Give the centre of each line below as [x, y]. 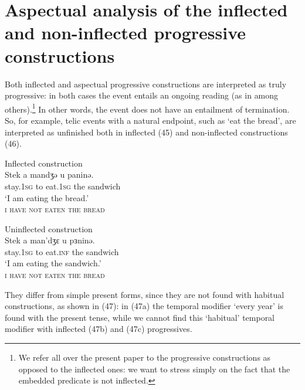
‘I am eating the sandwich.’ [53, 263]
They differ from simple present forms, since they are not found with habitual [145, 294]
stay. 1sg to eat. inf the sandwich [62, 251]
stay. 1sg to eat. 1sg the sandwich [63, 186]
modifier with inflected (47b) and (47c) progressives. [99, 329]
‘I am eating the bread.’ [47, 197]
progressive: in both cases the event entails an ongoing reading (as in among [142, 95]
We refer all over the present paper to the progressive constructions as [145, 357]
